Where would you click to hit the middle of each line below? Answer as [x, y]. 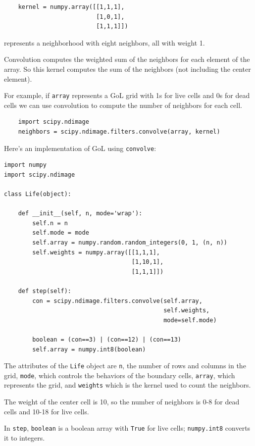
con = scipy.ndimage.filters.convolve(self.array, [117, 301]
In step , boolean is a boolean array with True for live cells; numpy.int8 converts [127, 428]
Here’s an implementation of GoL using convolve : [80, 148]
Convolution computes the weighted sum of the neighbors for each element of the [127, 59]
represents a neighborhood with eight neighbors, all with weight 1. [104, 42]
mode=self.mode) [190, 320]
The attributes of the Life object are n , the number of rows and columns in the [125, 366]
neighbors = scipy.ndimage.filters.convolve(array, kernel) [119, 132]
